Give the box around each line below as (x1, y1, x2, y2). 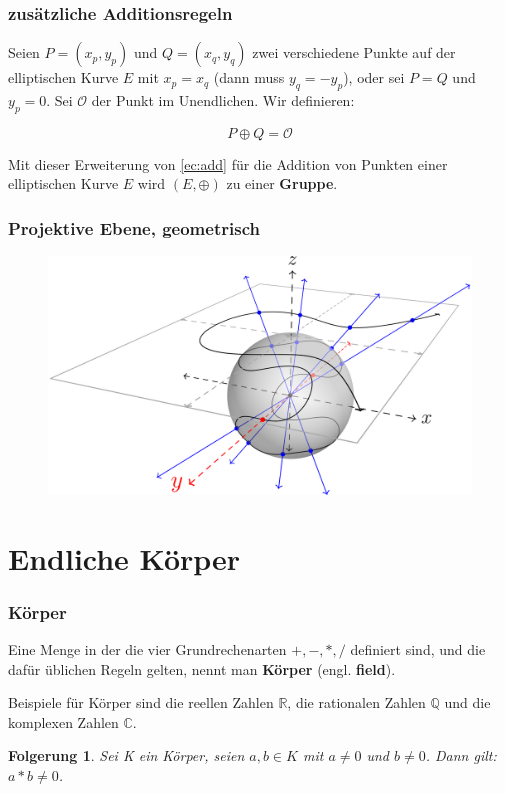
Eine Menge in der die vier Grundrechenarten (8, 638, 287, 659)
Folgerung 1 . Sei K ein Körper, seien (8, 745, 245, 766)
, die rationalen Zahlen (287, 692, 426, 713)
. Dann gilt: (425, 745, 497, 766)
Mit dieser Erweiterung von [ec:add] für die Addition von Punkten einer (8, 153, 448, 174)
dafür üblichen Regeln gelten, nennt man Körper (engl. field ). (8, 658, 396, 679)
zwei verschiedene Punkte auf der (252, 42, 456, 63)
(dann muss (213, 67, 285, 88)
